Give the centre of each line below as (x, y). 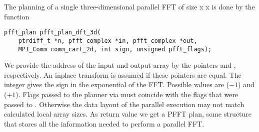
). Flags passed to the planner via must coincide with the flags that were (127, 94)
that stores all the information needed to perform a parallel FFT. (104, 123)
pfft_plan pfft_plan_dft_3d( (52, 33)
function (17, 16)
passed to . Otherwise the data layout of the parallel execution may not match (124, 104)
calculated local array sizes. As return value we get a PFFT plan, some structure (128, 114)
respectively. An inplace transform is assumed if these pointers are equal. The (123, 74)
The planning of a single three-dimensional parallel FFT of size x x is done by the (129, 6)
